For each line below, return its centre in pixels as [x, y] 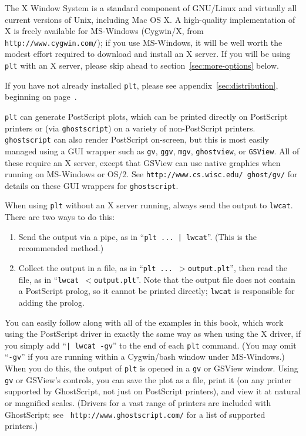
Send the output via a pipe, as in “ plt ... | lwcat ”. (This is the [137, 236]
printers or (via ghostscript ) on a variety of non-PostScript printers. [130, 128]
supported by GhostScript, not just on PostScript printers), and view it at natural [153, 391]
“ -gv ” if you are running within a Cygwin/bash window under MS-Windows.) [145, 356]
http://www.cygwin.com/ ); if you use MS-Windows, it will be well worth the [144, 42]
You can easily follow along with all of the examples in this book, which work [144, 322]
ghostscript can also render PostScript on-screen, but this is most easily [137, 139]
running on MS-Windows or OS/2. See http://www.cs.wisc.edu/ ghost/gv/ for [151, 174]
